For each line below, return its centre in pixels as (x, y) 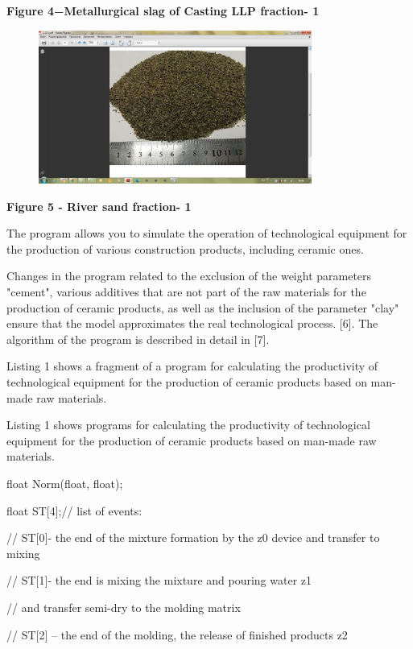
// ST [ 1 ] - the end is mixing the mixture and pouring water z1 (159, 580)
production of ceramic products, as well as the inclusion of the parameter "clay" (203, 307)
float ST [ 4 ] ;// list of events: (74, 510)
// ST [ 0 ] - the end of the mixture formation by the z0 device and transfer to (193, 537)
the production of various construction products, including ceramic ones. (185, 248)
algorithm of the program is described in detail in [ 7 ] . (138, 339)
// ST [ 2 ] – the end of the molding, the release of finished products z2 (177, 634)
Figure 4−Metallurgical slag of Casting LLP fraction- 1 (163, 10)
